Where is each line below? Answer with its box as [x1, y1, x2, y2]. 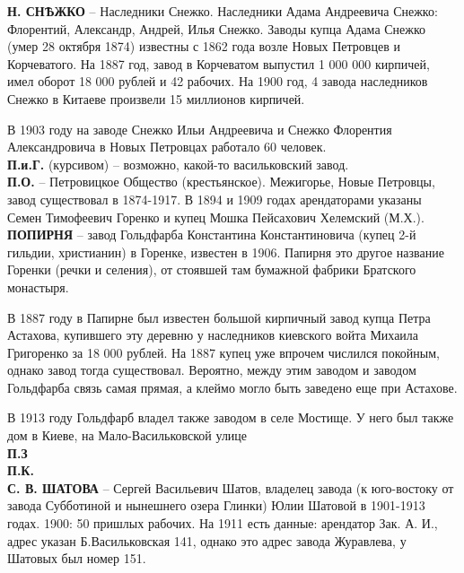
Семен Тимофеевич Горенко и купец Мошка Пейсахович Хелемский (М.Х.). [7, 207, 425, 226]
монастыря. [7, 277, 69, 296]
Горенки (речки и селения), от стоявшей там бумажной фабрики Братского [7, 260, 416, 279]
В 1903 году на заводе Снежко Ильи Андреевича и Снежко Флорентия [7, 119, 392, 138]
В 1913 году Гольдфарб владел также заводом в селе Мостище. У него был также [7, 408, 454, 427]
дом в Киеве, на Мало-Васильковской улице [7, 426, 248, 445]
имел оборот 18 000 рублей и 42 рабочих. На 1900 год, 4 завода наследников [7, 72, 428, 91]
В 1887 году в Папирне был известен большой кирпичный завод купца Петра [7, 308, 431, 326]
